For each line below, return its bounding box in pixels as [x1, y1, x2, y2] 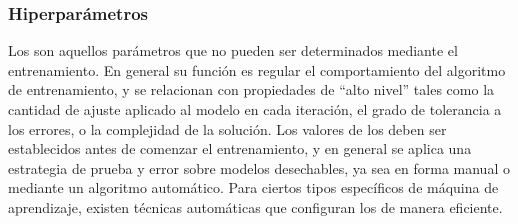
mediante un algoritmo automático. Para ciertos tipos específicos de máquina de [8, 177, 499, 198]
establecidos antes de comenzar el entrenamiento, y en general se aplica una [8, 138, 472, 159]
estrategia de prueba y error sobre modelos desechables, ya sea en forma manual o [8, 157, 510, 178]
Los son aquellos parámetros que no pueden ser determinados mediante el [8, 40, 458, 61]
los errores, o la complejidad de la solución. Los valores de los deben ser [8, 118, 447, 139]
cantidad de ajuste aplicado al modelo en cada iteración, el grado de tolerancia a [8, 99, 502, 119]
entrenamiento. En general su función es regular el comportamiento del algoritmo [8, 59, 506, 80]
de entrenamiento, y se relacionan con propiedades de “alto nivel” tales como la [8, 79, 495, 100]
